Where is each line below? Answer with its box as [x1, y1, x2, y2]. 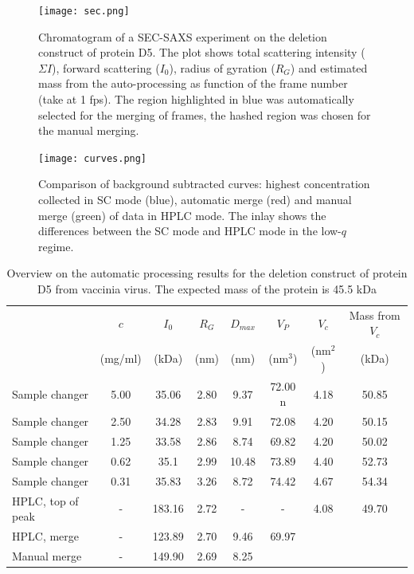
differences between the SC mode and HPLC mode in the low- [38, 222, 342, 239]
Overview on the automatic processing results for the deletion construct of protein [6, 265, 408, 281]
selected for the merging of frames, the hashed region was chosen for [38, 106, 371, 123]
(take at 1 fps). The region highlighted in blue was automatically [38, 91, 354, 108]
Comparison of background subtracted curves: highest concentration [38, 175, 370, 192]
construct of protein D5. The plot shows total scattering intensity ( [38, 44, 365, 61]
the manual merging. [38, 122, 139, 139]
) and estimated [290, 59, 368, 76]
